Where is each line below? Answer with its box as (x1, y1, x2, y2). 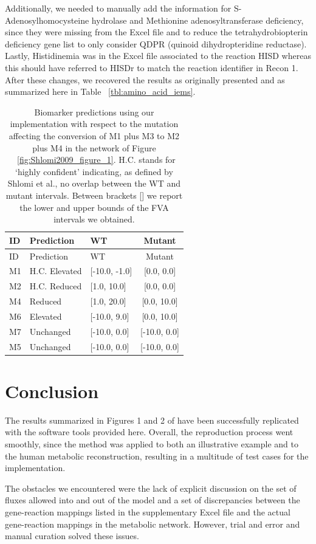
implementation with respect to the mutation (10, 117, 179, 130)
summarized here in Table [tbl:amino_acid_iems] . (5, 85, 196, 98)
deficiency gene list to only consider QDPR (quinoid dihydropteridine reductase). (5, 37, 307, 50)
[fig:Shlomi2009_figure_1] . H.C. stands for (17, 153, 176, 166)
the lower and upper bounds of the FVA (19, 201, 169, 213)
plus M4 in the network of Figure (32, 141, 156, 154)
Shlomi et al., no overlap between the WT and (7, 177, 181, 190)
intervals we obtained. (53, 213, 135, 226)
